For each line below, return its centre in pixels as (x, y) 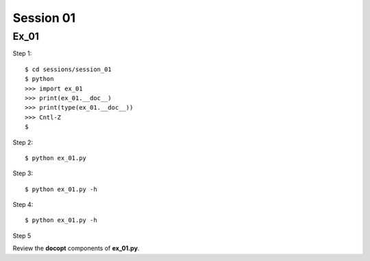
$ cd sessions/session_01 (69, 69)
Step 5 (22, 236)
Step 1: (22, 53)
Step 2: (23, 142)
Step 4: (23, 205)
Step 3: (23, 173)
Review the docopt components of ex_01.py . (76, 248)
